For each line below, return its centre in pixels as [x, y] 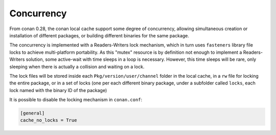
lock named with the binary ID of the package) [58, 90]
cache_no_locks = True [49, 120]
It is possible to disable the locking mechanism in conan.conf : [76, 100]
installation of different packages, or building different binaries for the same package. [99, 35]
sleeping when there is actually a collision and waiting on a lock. [77, 66]
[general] [32, 113]
